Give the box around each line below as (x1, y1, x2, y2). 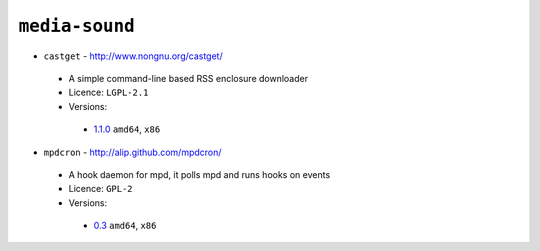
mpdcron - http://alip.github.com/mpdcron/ (43, 146, 222, 158)
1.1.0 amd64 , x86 (93, 123, 161, 135)
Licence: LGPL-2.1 (68, 86, 149, 99)
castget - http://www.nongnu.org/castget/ (43, 50, 224, 62)
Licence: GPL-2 (68, 183, 134, 195)
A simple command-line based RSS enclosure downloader (68, 72, 309, 84)
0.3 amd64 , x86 (93, 220, 157, 232)
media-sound (18, 15, 135, 37)
